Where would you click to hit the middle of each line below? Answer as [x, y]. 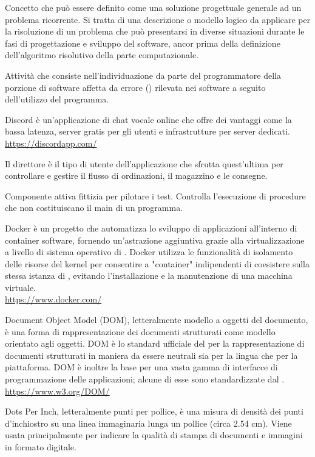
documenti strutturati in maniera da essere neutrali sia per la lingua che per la [151, 355]
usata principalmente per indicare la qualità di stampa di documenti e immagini [154, 435]
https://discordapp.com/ [51, 143]
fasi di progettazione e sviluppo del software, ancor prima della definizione [143, 43]
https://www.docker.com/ [53, 299]
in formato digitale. [41, 447]
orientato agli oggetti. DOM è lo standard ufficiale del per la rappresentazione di [155, 343]
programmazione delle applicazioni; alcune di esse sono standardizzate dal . [145, 379]
